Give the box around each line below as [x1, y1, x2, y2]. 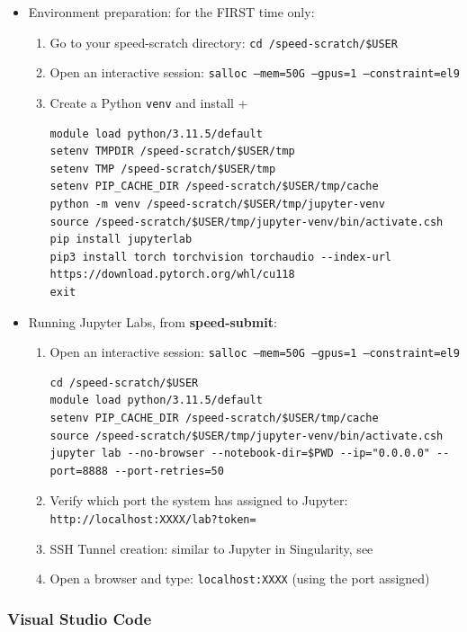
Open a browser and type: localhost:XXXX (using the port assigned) [49, 569, 430, 588]
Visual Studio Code [7, 607, 152, 629]
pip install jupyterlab [49, 233, 193, 246]
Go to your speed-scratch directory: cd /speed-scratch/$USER [49, 32, 398, 51]
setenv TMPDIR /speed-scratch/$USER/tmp [49, 145, 295, 158]
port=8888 [49, 464, 109, 477]
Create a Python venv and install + [49, 93, 248, 111]
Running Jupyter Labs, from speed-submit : [28, 312, 277, 331]
